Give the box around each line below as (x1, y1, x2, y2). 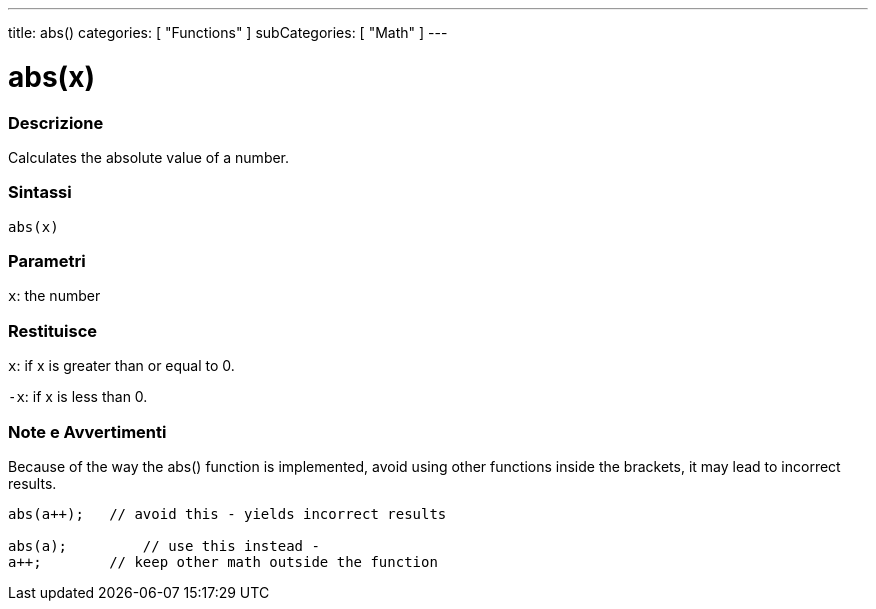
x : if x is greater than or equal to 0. (8, 357, 235, 375)
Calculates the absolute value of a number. (8, 148, 290, 166)
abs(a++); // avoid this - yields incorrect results (8, 505, 447, 522)
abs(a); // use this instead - (8, 537, 320, 554)
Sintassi (8, 182, 72, 203)
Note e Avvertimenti (8, 421, 167, 442)
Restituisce (8, 320, 98, 341)
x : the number (8, 287, 101, 305)
